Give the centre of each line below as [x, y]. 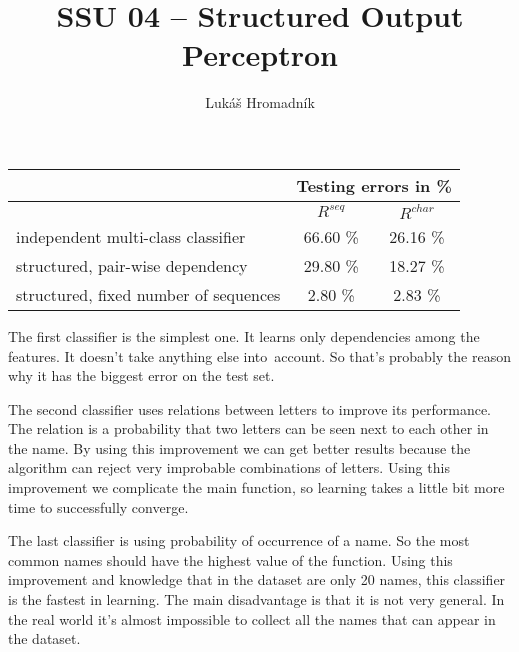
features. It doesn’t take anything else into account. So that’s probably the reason [259, 355]
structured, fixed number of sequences [148, 294]
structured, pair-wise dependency [132, 265]
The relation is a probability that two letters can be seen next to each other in [248, 428]
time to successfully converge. [98, 506]
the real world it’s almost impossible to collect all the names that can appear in [252, 618]
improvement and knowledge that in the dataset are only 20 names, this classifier [257, 579]
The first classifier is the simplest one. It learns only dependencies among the [244, 335]
